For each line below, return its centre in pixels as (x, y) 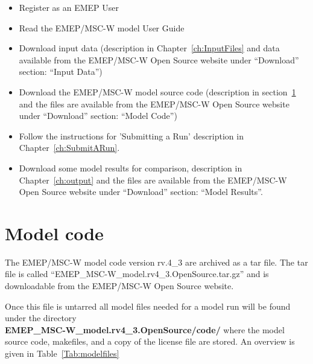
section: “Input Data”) (61, 72)
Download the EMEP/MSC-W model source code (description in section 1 (157, 91)
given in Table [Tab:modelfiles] (62, 353)
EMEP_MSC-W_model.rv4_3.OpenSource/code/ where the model (145, 329)
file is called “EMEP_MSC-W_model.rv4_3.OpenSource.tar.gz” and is (137, 274)
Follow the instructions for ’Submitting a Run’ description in (131, 136)
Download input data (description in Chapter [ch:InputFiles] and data (149, 48)
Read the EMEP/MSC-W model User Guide (102, 27)
